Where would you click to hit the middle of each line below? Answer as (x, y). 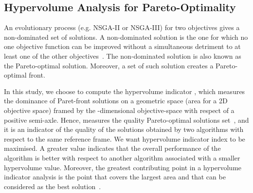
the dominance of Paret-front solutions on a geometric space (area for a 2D (116, 101)
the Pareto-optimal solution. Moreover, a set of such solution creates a (109, 65)
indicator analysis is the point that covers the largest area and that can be (115, 177)
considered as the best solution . (53, 186)
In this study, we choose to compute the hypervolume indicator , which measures (125, 91)
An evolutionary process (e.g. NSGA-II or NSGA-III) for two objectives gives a (122, 27)
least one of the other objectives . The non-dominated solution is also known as (123, 56)
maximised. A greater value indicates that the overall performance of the (112, 148)
